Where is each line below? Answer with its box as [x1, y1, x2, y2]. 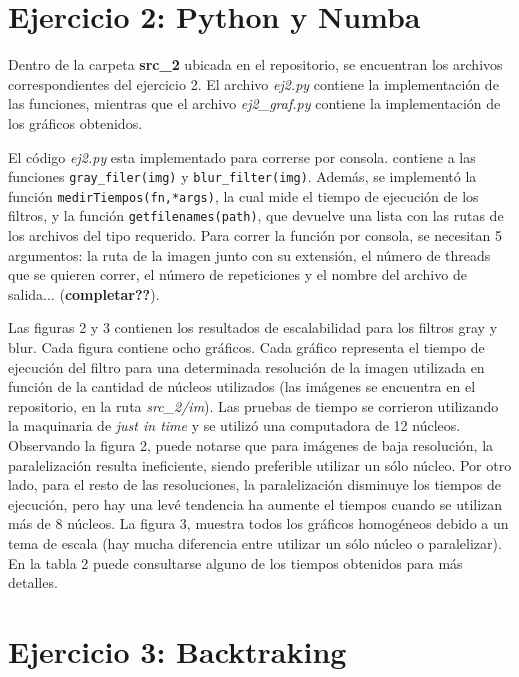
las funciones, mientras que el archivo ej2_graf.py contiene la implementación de [8, 93, 501, 114]
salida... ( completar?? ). [8, 283, 160, 304]
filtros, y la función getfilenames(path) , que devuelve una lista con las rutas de [8, 205, 504, 226]
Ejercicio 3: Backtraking [8, 630, 347, 671]
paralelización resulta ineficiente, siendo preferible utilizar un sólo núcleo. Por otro [8, 454, 512, 475]
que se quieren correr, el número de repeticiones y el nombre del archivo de [8, 264, 467, 285]
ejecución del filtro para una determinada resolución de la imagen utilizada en [8, 356, 485, 377]
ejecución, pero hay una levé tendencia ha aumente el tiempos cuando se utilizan [8, 493, 503, 514]
